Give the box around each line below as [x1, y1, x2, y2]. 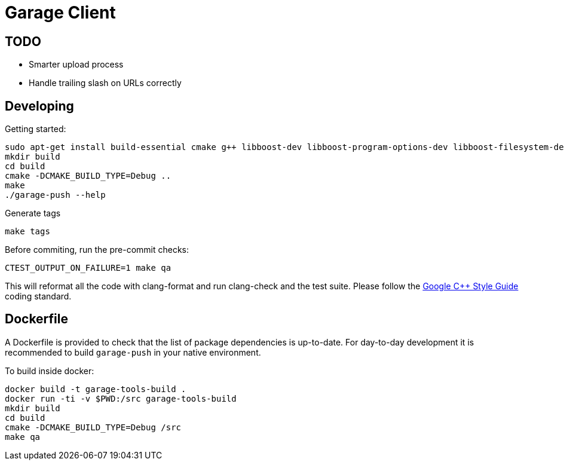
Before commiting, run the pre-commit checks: [5, 244, 189, 255]
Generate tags [5, 208, 61, 219]
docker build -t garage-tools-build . [5, 384, 186, 394]
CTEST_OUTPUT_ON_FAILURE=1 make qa [5, 263, 171, 273]
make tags [5, 227, 50, 237]
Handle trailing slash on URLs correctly [29, 78, 182, 88]
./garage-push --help [5, 190, 106, 200]
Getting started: [5, 124, 66, 134]
